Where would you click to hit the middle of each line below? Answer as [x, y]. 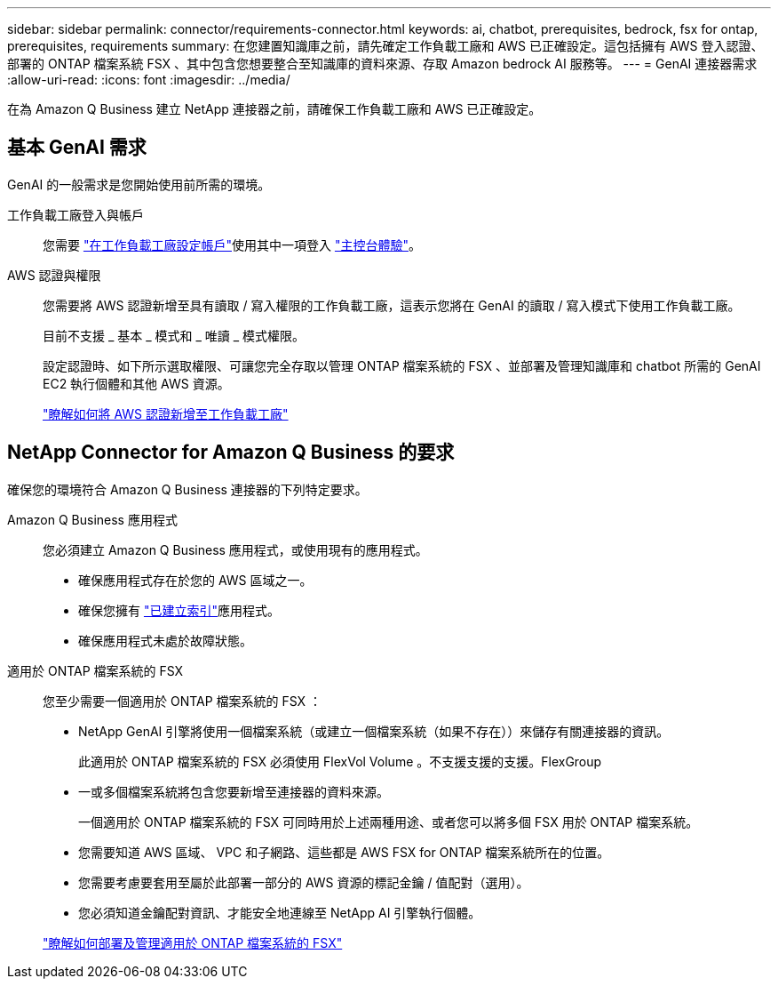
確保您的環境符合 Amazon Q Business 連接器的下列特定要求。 [187, 489]
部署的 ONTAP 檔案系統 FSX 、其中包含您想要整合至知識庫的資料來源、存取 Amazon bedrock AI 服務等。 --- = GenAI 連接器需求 [382, 64]
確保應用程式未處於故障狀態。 [165, 640]
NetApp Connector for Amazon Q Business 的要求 [231, 453]
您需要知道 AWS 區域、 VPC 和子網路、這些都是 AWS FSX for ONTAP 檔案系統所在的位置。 [344, 852]
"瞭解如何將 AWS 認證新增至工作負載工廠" [166, 413]
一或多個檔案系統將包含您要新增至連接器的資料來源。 [234, 791]
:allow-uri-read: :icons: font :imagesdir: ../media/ [149, 80]
